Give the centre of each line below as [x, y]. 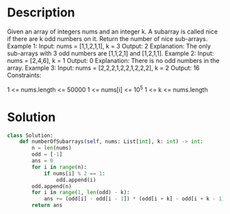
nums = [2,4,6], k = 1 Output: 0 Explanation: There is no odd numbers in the [114, 60]
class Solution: [30, 135]
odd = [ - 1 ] [47, 155]
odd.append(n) [52, 186]
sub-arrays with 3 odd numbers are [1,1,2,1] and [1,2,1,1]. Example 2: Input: [111, 53]
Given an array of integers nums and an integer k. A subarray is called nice [112, 31]
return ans [47, 205]
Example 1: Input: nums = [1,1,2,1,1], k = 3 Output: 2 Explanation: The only [109, 46]
